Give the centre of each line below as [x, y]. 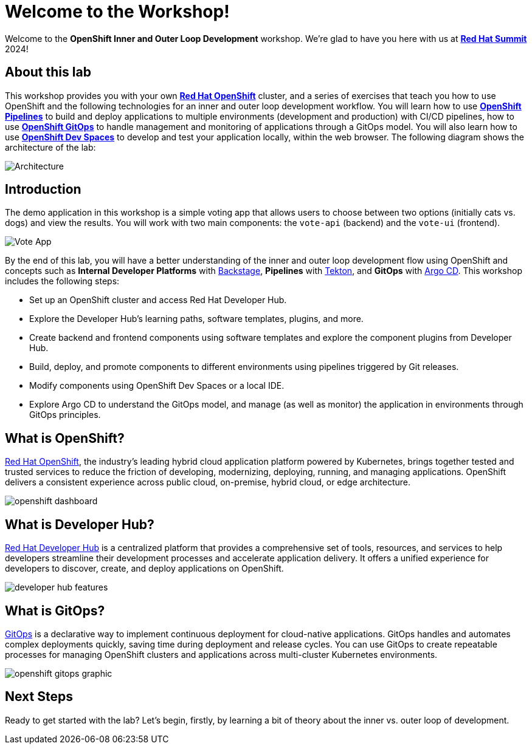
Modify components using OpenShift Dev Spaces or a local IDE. [157, 386]
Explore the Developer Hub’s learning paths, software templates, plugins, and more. [196, 319]
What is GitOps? [55, 610]
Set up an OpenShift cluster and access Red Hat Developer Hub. [158, 300]
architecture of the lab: [50, 147]
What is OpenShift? [65, 438]
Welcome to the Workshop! [117, 12]
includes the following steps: [62, 281]
